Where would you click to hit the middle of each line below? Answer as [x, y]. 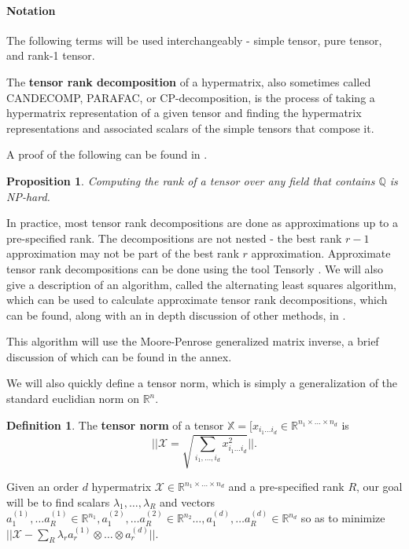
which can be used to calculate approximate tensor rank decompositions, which [197, 300]
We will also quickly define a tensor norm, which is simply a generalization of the [202, 383]
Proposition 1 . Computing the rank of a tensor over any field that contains [191, 180]
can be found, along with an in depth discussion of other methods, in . [176, 315]
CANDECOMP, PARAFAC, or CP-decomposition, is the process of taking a [191, 97]
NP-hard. [28, 196]
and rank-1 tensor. [51, 55]
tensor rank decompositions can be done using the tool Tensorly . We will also [195, 268]
